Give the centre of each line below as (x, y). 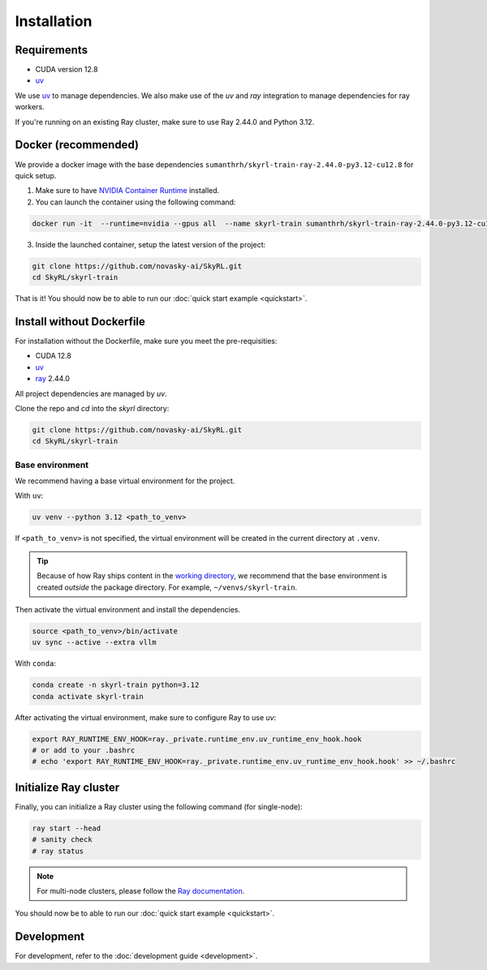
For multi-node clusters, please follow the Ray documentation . (141, 891)
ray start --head (67, 828)
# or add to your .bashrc (84, 751)
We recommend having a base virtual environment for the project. (125, 481)
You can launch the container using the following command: (136, 202)
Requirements (52, 50)
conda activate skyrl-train (88, 696)
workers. (30, 107)
